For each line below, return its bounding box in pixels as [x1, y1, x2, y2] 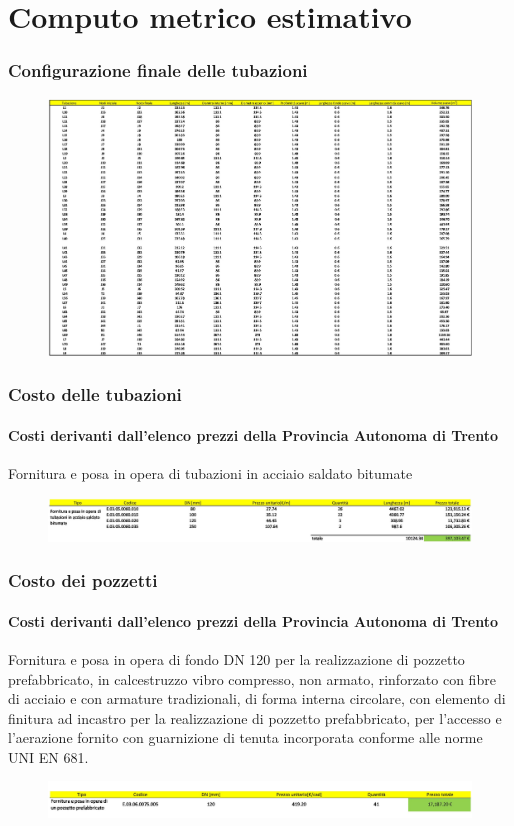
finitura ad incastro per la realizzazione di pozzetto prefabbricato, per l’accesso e [8, 707, 502, 728]
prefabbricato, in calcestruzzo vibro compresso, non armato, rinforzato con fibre [8, 668, 496, 689]
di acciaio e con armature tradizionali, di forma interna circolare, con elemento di [8, 688, 506, 709]
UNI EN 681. [8, 746, 89, 767]
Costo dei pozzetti [8, 568, 158, 593]
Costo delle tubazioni [8, 382, 182, 407]
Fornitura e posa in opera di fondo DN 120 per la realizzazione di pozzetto [8, 648, 465, 669]
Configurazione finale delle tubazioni [8, 58, 308, 83]
